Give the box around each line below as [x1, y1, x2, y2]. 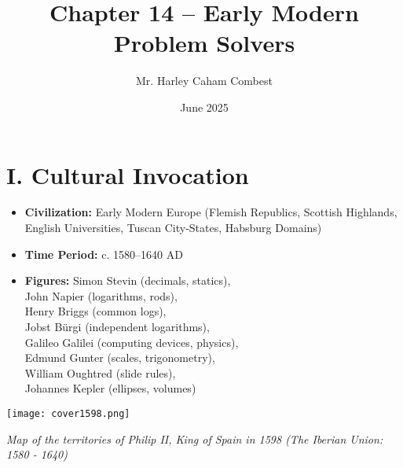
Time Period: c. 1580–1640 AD [24, 245, 183, 262]
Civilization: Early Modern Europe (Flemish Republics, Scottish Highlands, [24, 204, 398, 220]
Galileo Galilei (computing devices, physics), [24, 333, 239, 350]
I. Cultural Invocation [6, 158, 249, 190]
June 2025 [180, 98, 229, 115]
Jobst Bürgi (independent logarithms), [24, 319, 210, 334]
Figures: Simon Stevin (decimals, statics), [24, 272, 231, 289]
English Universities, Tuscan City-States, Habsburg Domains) [24, 219, 322, 236]
